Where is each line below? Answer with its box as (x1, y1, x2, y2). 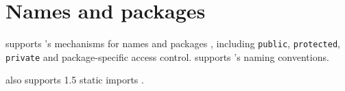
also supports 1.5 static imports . (5, 73, 144, 87)
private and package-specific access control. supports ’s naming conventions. (5, 49, 329, 64)
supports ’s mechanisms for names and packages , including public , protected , (5, 36, 340, 51)
